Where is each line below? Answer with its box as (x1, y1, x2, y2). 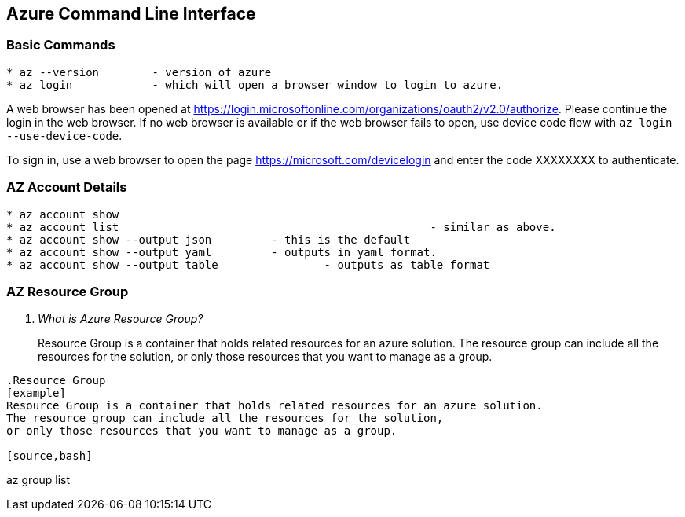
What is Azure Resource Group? (38, 312, 203, 326)
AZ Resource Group (6, 283, 129, 299)
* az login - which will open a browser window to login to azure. (6, 78, 504, 91)
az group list (6, 473, 71, 487)
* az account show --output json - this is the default (6, 233, 411, 246)
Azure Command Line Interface (6, 4, 256, 24)
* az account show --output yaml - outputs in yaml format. (6, 245, 437, 258)
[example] (6, 387, 66, 400)
